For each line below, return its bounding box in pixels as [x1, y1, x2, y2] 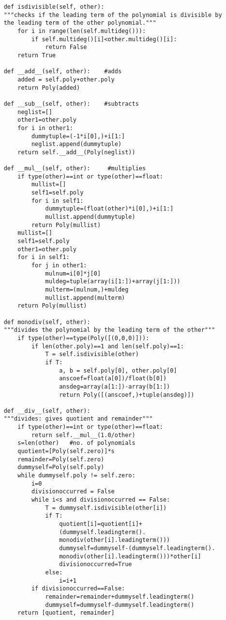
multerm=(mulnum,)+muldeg [45, 286, 129, 293]
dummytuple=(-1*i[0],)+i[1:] [31, 132, 125, 140]
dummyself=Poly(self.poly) [17, 464, 105, 471]
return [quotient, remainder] [17, 609, 115, 617]
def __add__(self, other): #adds [3, 68, 122, 75]
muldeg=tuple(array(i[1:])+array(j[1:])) [45, 278, 181, 285]
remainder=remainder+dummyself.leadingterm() [45, 593, 195, 600]
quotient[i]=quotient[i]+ [59, 521, 142, 527]
